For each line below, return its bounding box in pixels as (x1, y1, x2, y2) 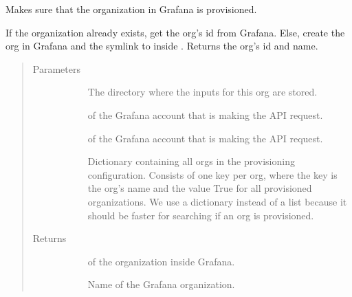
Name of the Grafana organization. (87, 277, 235, 291)
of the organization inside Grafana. (87, 254, 235, 268)
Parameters (32, 61, 80, 76)
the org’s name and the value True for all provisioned (87, 181, 312, 195)
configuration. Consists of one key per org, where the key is (87, 167, 338, 181)
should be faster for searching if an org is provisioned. (87, 208, 314, 222)
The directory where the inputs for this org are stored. (87, 85, 318, 99)
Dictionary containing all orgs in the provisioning (87, 154, 295, 168)
